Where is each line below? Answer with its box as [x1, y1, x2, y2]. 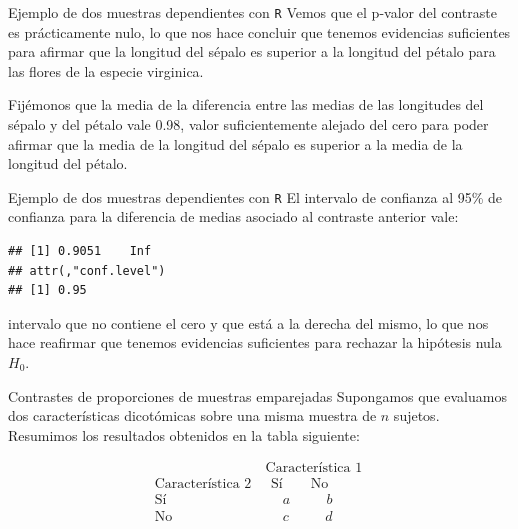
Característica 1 [265, 461, 363, 476]
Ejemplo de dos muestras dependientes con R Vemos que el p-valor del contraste [8, 2, 497, 22]
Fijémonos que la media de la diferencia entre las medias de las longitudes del [8, 94, 484, 115]
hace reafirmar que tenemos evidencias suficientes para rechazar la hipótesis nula [8, 332, 502, 353]
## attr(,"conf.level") [8, 263, 166, 278]
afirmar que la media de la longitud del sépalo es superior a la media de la [8, 133, 463, 154]
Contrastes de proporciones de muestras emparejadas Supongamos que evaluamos [8, 385, 507, 406]
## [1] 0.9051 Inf [8, 244, 152, 259]
